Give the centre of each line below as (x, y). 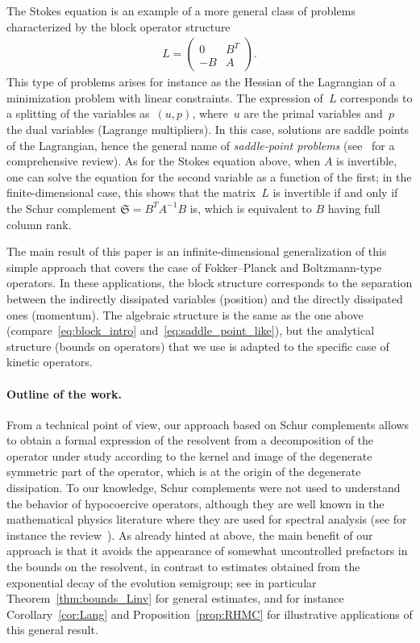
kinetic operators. (50, 362)
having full (354, 208)
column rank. (39, 224)
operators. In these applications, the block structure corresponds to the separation (210, 283)
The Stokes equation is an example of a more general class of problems (181, 10)
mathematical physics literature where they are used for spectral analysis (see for (207, 519)
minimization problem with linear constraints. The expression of (165, 97)
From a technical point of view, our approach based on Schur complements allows (208, 424)
